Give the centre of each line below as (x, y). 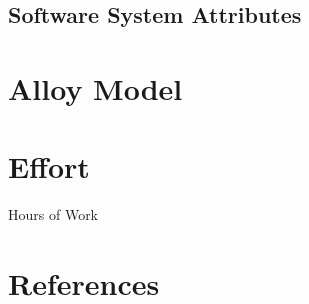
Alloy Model (95, 87)
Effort (49, 166)
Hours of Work (53, 214)
